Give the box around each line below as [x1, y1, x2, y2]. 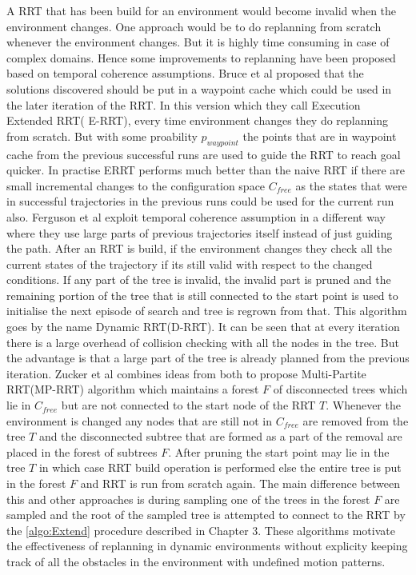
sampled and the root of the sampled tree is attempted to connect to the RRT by [6, 506, 406, 523]
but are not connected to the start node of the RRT [61, 397, 316, 413]
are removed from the [302, 412, 409, 429]
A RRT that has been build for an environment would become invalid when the [6, 2, 397, 18]
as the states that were [295, 177, 407, 194]
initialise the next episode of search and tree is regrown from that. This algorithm [6, 302, 407, 319]
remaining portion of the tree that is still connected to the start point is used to [6, 286, 398, 303]
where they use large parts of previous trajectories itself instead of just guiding [6, 224, 393, 241]
